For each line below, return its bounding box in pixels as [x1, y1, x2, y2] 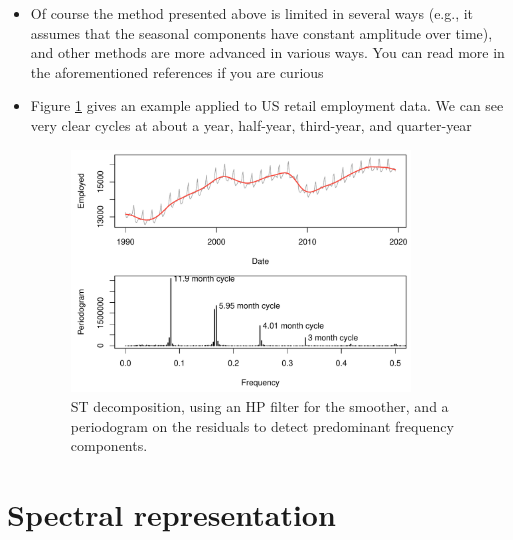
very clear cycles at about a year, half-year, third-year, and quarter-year [30, 114, 472, 135]
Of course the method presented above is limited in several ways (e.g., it [30, 3, 474, 23]
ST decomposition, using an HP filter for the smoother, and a [70, 395, 449, 416]
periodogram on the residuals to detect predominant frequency [70, 415, 454, 436]
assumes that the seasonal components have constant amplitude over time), [30, 22, 493, 43]
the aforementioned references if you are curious [30, 61, 324, 82]
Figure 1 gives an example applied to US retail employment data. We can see [30, 95, 504, 116]
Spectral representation [7, 493, 336, 534]
